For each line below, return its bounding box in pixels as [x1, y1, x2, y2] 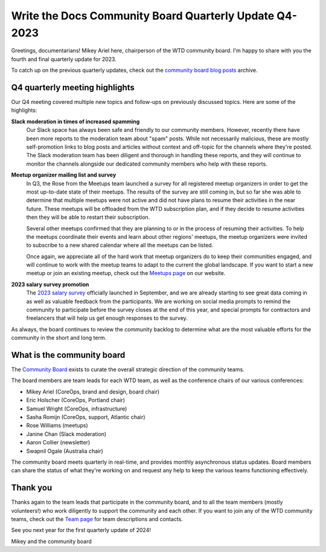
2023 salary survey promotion [11, 281, 89, 288]
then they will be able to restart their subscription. [26, 213, 150, 221]
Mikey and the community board [11, 537, 92, 545]
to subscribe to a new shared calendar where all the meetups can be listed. [26, 242, 214, 249]
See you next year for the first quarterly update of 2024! [11, 527, 151, 534]
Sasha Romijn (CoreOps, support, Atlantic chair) [26, 414, 145, 421]
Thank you [11, 482, 53, 493]
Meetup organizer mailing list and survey [11, 171, 117, 178]
